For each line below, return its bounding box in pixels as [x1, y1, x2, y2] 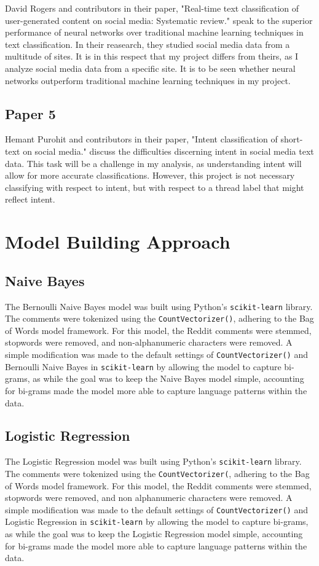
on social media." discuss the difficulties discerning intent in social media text [23, 144, 314, 157]
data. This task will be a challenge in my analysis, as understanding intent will [5, 157, 302, 169]
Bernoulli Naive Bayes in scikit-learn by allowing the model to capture [5, 360, 282, 373]
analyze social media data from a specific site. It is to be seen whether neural [5, 61, 296, 74]
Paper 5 [5, 104, 56, 123]
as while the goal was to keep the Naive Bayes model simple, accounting [33, 372, 304, 385]
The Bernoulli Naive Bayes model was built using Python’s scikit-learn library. [5, 300, 313, 312]
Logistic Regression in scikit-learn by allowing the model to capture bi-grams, [5, 515, 309, 528]
